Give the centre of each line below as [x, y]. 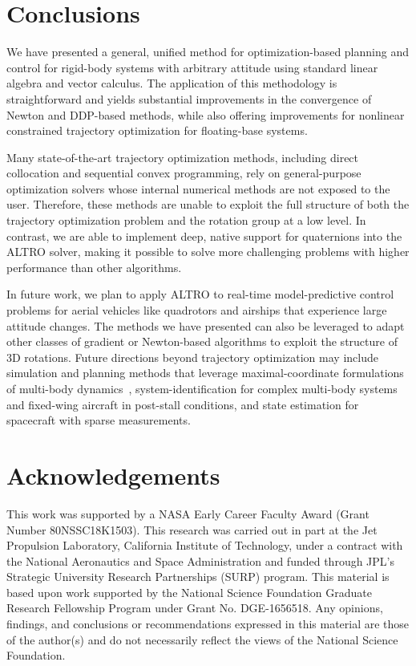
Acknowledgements [113, 475]
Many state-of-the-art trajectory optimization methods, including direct [183, 157]
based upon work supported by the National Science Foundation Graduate [190, 592]
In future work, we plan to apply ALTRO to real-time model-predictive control [200, 294]
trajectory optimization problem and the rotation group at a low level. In [186, 220]
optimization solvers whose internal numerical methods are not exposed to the [198, 188]
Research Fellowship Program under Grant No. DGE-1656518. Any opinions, [195, 608]
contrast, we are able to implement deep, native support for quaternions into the [204, 236]
